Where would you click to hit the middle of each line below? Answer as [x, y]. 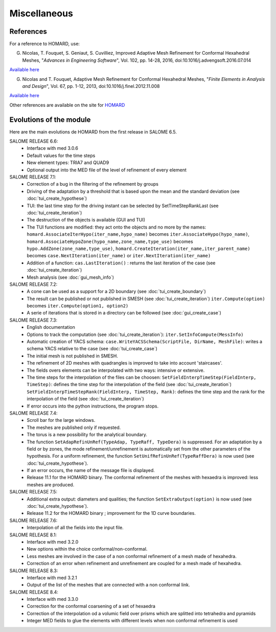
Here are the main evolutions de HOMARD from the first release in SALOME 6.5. [93, 132]
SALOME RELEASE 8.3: [34, 571]
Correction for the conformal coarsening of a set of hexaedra [91, 606]
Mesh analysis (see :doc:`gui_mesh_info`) [71, 277]
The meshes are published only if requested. [74, 427]
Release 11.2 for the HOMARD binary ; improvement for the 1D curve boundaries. [111, 513]
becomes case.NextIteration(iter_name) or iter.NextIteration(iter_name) [119, 256]
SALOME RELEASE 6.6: [34, 141]
